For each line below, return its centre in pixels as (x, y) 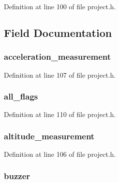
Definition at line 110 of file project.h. (60, 114)
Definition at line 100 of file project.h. (60, 6)
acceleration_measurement (58, 57)
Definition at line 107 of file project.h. (60, 75)
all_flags (21, 96)
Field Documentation (58, 32)
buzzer (17, 175)
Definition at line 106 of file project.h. (60, 154)
